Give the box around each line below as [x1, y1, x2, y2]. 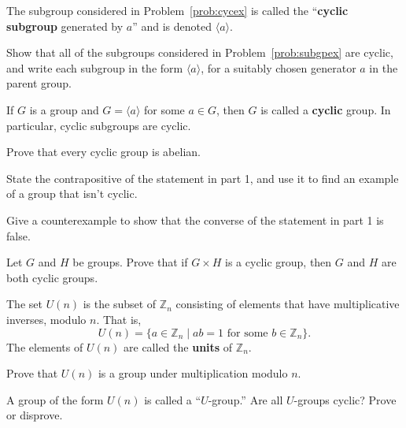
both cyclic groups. [6, 269, 98, 285]
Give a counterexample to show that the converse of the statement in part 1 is [6, 211, 384, 228]
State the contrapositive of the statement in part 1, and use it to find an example [6, 169, 399, 186]
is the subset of [83, 296, 157, 312]
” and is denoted [132, 17, 212, 34]
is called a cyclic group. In [260, 101, 391, 117]
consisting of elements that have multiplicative [175, 296, 400, 312]
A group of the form [6, 391, 104, 408]
